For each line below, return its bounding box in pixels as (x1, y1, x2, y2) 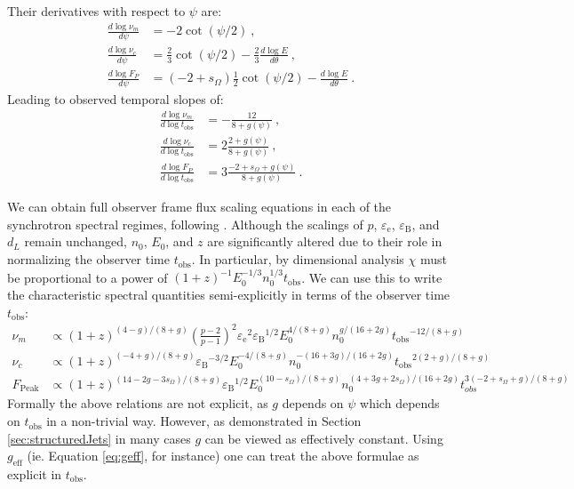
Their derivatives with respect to (7, 2, 186, 20)
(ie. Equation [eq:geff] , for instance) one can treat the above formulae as (27, 446, 419, 465)
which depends (360, 394, 440, 413)
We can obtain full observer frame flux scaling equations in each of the (7, 197, 392, 216)
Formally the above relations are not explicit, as (7, 394, 268, 413)
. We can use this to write (301, 268, 442, 286)
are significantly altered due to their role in (207, 232, 442, 251)
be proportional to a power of (7, 268, 168, 286)
